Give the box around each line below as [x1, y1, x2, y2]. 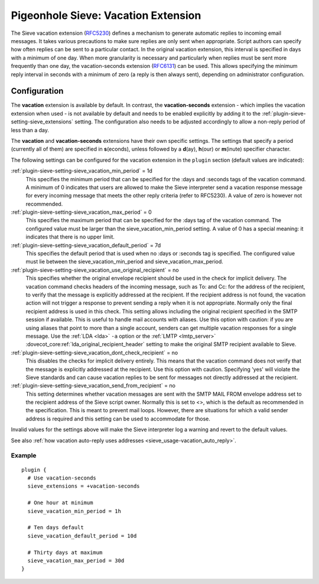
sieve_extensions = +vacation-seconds [27, 483, 140, 490]
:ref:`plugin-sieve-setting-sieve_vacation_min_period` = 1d [11, 167, 153, 174]
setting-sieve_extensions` [11, 118, 74, 125]
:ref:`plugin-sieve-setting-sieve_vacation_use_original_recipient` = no [11, 266, 180, 273]
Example [11, 452, 37, 460]
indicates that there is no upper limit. [25, 233, 115, 240]
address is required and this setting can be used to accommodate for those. [25, 415, 211, 422]
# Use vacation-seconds [27, 474, 97, 481]
